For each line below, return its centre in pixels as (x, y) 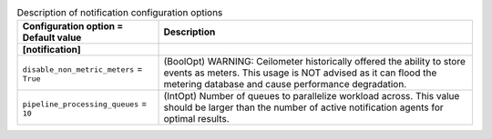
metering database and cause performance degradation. (285, 84)
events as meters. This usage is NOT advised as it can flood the (300, 73)
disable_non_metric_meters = (82, 68)
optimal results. (196, 119)
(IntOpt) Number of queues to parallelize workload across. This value (312, 96)
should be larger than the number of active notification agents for (303, 107)
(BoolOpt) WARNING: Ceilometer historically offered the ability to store (315, 62)
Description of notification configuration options (120, 13)
